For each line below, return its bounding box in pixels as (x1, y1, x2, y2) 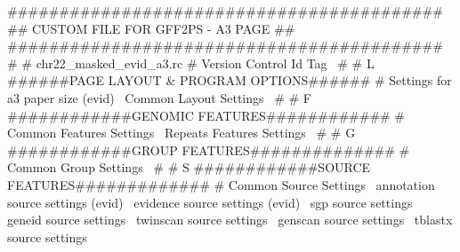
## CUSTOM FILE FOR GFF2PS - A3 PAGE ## (7, 19, 295, 37)
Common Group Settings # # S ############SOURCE (7, 158, 371, 177)
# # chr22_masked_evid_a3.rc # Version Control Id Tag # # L (7, 53, 375, 72)
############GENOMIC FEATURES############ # (7, 106, 406, 124)
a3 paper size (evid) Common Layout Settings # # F (7, 88, 311, 106)
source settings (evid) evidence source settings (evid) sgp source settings (7, 193, 413, 211)
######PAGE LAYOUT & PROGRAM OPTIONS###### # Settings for (7, 71, 452, 90)
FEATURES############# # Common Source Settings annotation (7, 175, 435, 193)
